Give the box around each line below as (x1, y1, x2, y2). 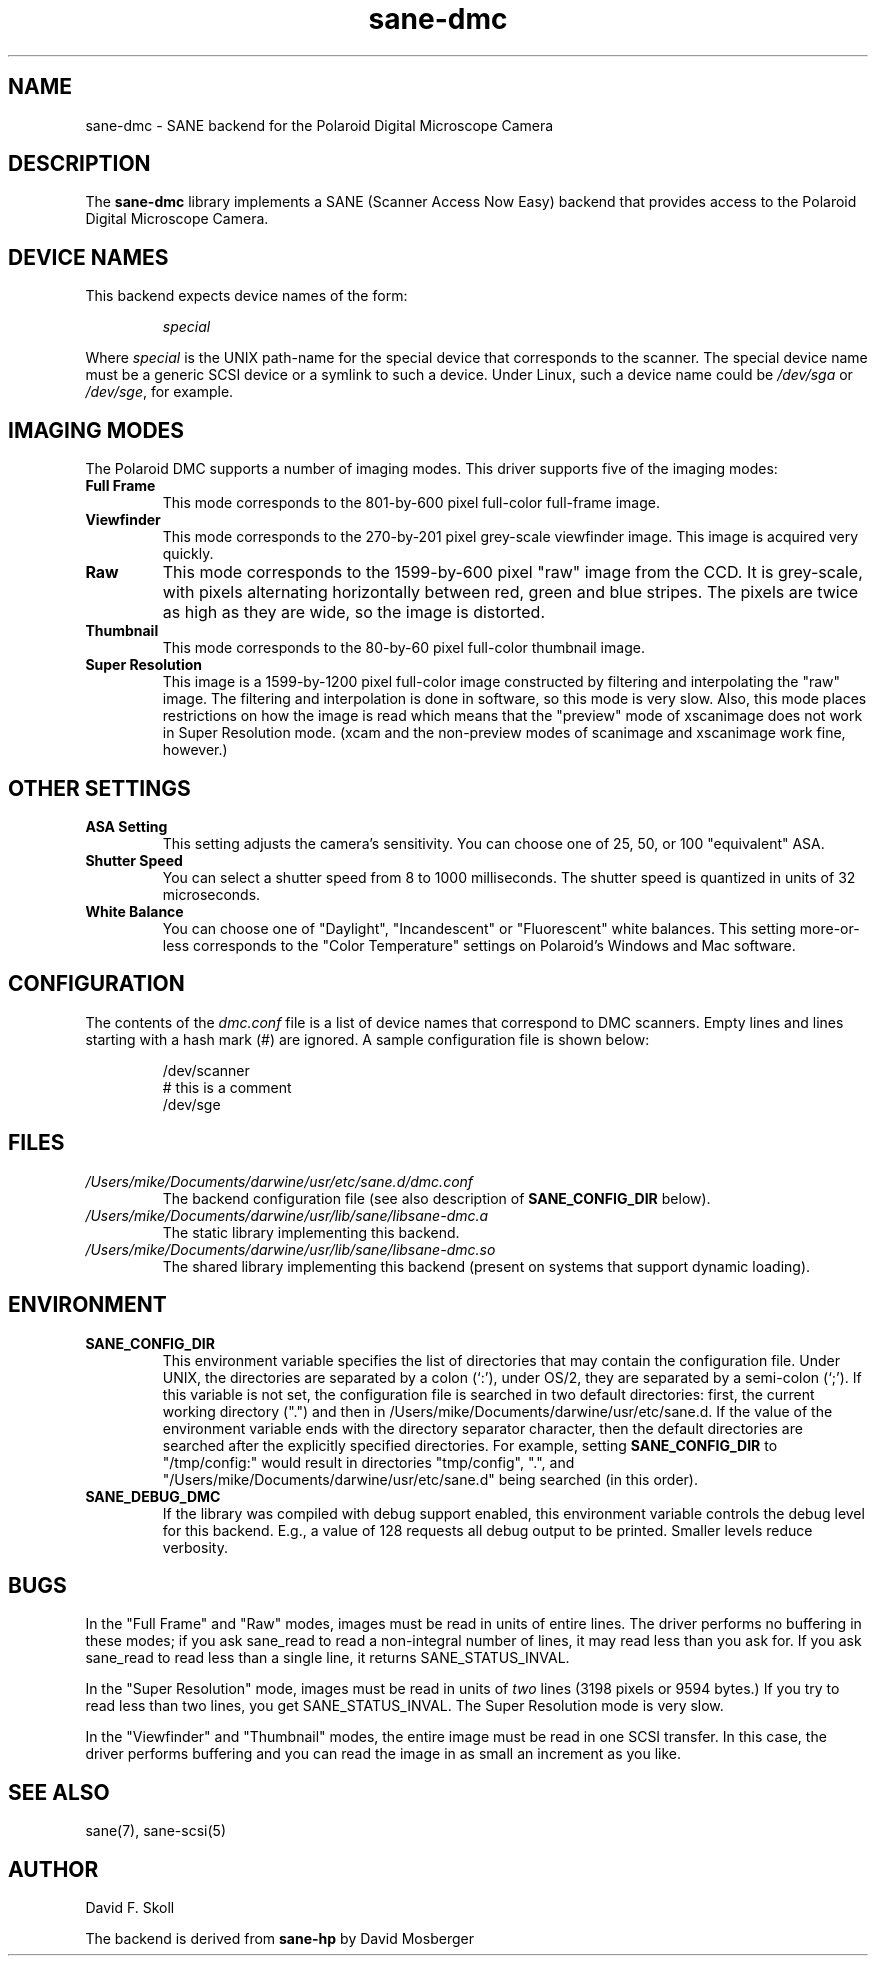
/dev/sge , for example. (85, 383, 234, 401)
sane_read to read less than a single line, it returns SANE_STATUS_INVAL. (85, 1649, 570, 1667)
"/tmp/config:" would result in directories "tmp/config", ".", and (162, 1453, 575, 1471)
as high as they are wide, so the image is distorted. (162, 602, 545, 623)
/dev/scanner (162, 1061, 250, 1079)
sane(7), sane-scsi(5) (85, 1822, 226, 1840)
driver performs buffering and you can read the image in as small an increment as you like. (85, 1745, 682, 1763)
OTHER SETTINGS (8, 775, 191, 801)
